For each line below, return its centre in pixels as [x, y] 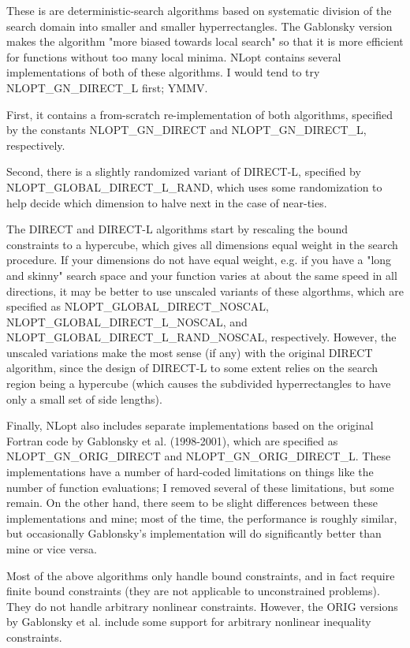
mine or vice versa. [52, 549]
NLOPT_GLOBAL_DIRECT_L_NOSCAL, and [127, 321]
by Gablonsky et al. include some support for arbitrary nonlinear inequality [189, 622]
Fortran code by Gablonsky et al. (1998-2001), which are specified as [172, 440]
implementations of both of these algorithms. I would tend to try [163, 72]
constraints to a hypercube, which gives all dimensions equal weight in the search [202, 244]
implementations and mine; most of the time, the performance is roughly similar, [202, 518]
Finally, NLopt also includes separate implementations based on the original [190, 425]
